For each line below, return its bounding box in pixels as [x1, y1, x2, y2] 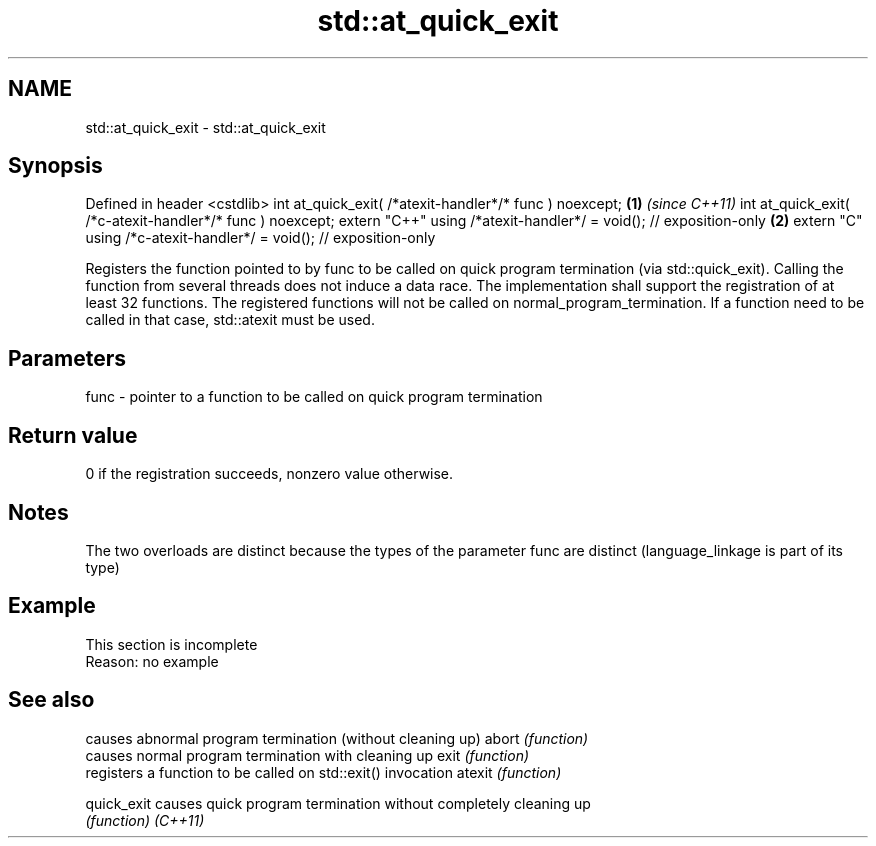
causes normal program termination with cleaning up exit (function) [85, 746, 530, 764]
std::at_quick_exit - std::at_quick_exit [85, 118, 326, 136]
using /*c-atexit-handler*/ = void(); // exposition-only [85, 229, 436, 247]
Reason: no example [85, 652, 219, 670]
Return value [8, 422, 138, 448]
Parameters [8, 345, 126, 371]
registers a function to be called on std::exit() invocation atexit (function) [85, 763, 562, 781]
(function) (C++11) [85, 811, 205, 829]
